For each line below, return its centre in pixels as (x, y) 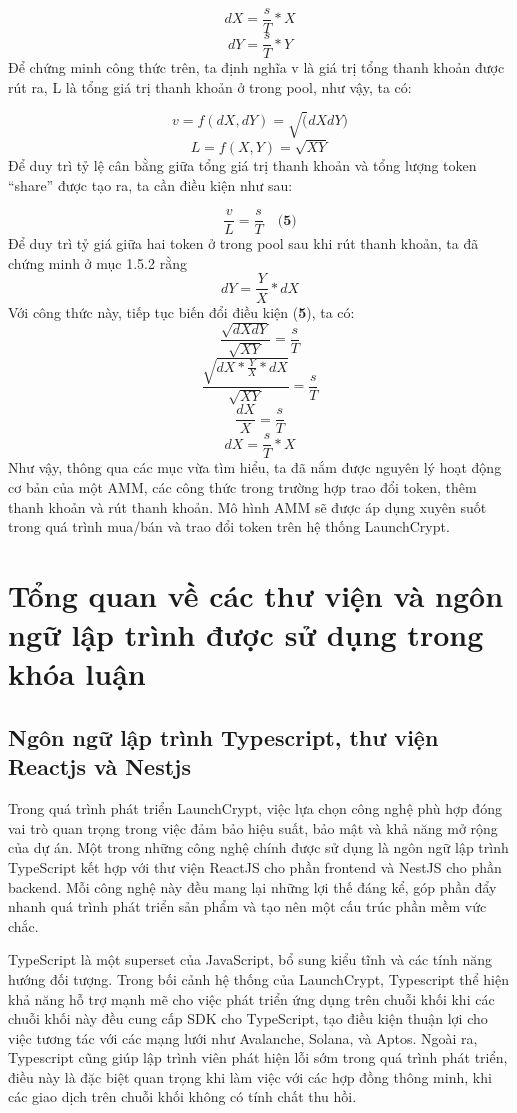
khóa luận (77, 673)
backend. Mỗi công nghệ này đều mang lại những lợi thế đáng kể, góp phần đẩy (252, 886)
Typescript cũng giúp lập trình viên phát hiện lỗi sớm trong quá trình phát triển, (258, 1057)
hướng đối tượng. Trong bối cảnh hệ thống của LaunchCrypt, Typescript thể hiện (258, 978)
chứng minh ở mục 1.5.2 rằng (97, 262)
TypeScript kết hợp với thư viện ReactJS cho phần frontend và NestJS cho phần (255, 866)
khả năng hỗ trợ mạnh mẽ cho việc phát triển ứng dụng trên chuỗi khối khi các (251, 998)
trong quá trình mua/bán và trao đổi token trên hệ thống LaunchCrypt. (229, 526)
